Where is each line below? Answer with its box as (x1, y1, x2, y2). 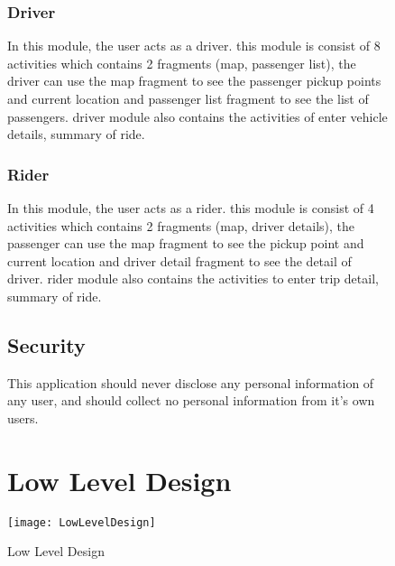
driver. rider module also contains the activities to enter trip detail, (7, 269, 379, 288)
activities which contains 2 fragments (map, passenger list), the (7, 53, 356, 72)
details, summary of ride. (7, 125, 145, 144)
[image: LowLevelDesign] (7, 515, 156, 529)
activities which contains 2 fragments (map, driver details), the (7, 216, 355, 235)
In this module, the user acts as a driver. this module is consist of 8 (7, 36, 381, 55)
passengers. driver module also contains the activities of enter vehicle (7, 107, 388, 125)
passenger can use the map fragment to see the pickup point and (7, 234, 364, 253)
